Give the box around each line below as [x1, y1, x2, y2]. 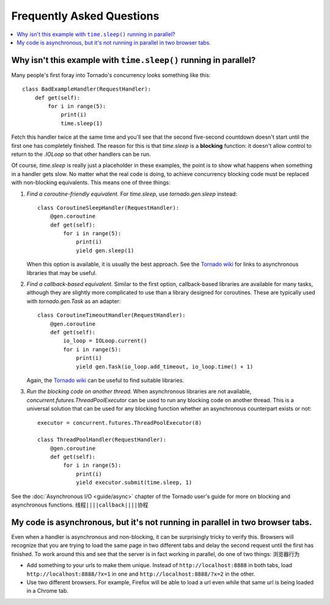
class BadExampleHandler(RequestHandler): [22, 86, 152, 93]
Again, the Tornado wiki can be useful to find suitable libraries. [26, 376, 185, 384]
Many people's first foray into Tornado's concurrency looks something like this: [11, 71, 211, 79]
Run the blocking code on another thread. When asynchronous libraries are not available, [26, 388, 252, 395]
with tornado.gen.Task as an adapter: [26, 297, 121, 305]
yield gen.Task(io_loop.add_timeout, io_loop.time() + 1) [76, 363, 254, 370]
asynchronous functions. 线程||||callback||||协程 [11, 501, 148, 508]
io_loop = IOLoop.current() [63, 337, 147, 345]
